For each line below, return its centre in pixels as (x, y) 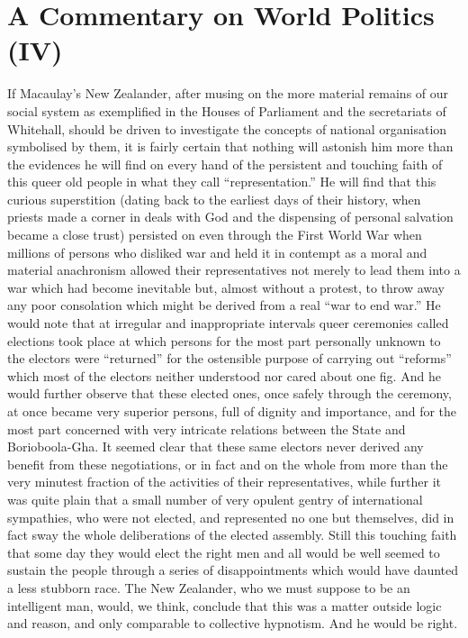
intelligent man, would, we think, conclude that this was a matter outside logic (225, 605)
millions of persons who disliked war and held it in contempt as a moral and (217, 252)
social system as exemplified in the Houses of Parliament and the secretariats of (227, 110)
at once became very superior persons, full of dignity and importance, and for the (232, 411)
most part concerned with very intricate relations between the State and (207, 428)
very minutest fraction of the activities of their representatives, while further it (225, 482)
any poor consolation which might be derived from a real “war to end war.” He (224, 305)
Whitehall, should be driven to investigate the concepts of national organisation (227, 128)
